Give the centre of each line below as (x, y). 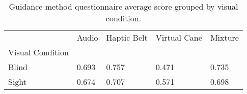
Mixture (224, 37)
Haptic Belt (127, 37)
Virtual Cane (179, 37)
